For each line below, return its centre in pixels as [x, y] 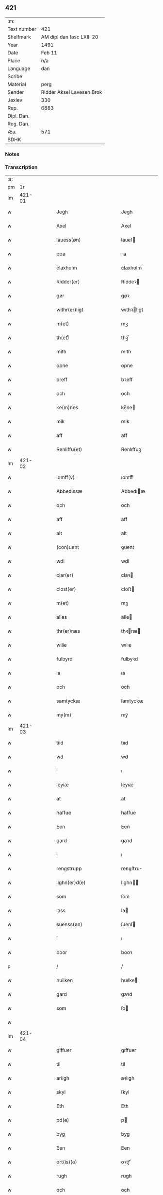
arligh [63, 1078]
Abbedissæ [69, 491]
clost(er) [66, 589]
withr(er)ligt [70, 310]
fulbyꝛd [130, 659]
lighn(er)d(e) [71, 883]
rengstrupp [69, 868]
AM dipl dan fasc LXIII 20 [70, 37]
